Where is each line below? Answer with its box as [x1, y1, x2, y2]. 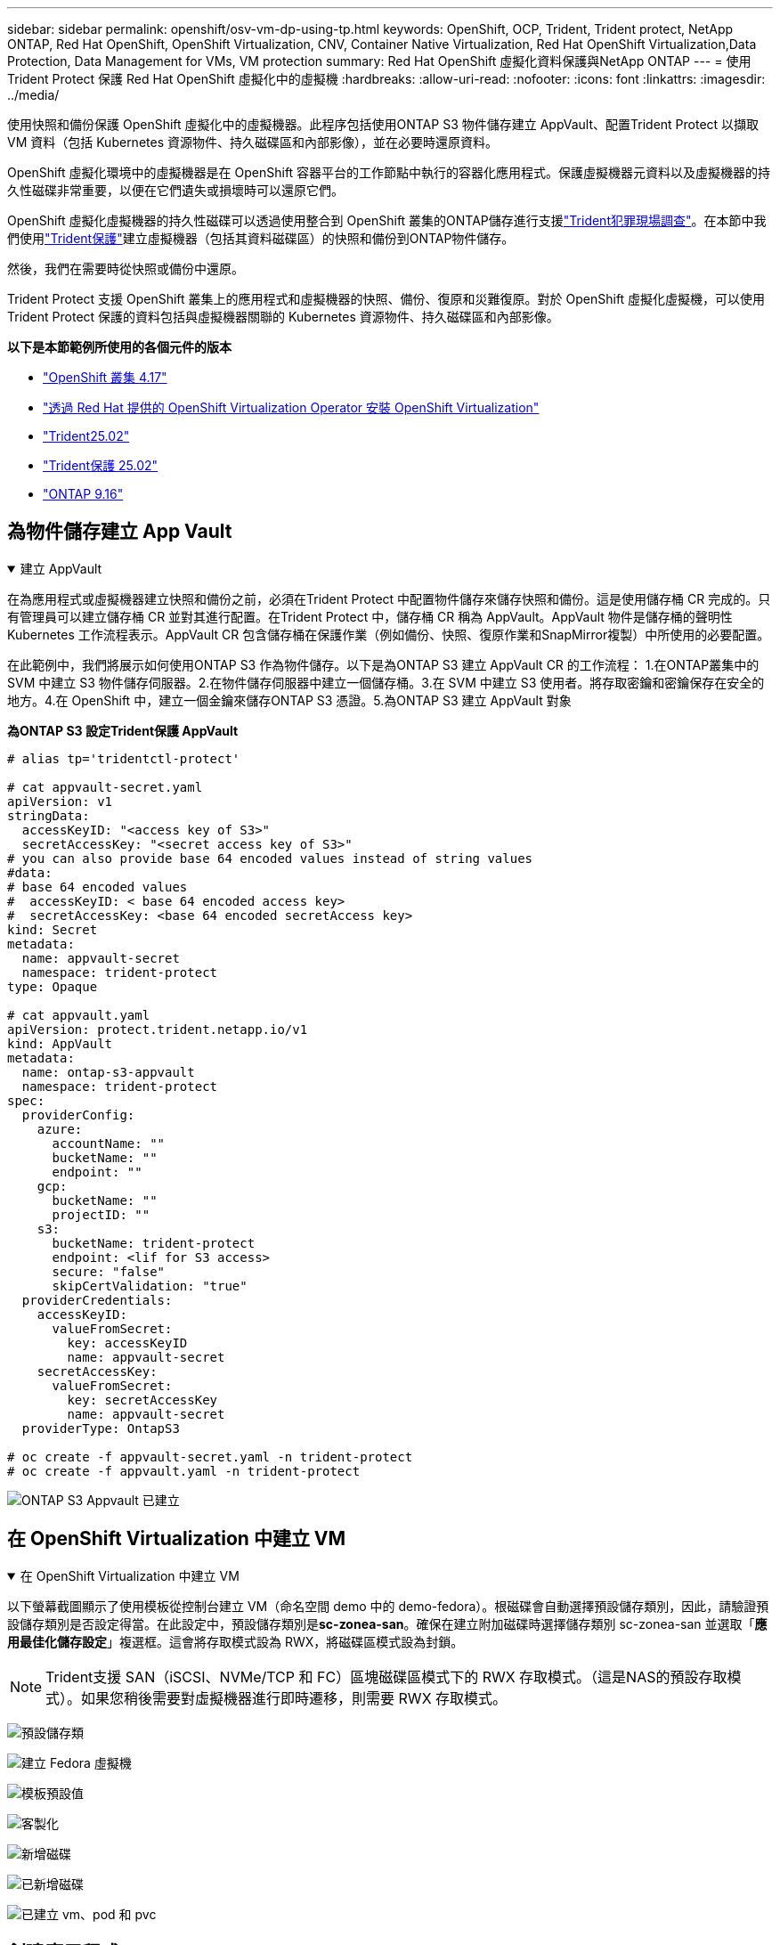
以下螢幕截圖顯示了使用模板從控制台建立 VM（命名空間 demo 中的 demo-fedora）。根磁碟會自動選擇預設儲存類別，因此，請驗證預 [7, 1598, 769, 1614]
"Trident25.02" [43, 428, 130, 444]
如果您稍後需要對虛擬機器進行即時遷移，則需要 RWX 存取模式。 [81, 1689, 508, 1707]
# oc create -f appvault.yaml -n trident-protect [7, 1463, 361, 1478]
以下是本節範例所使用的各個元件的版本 [7, 339, 232, 354]
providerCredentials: [21, 1292, 173, 1307]
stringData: [7, 808, 90, 823]
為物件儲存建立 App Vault [7, 520, 232, 543]
